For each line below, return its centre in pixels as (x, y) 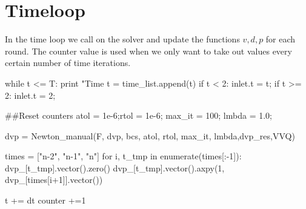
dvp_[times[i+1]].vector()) (54, 180)
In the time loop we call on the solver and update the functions (122, 39)
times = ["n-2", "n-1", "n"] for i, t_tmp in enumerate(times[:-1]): (123, 156)
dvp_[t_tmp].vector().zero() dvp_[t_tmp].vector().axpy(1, (115, 168)
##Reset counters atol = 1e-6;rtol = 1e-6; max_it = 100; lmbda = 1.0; (138, 115)
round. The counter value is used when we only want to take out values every (148, 51)
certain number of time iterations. (68, 63)
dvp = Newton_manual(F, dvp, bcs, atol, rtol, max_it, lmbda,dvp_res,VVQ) (150, 135)
